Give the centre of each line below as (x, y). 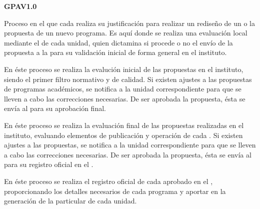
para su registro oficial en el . (49, 164)
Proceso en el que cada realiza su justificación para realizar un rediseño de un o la (129, 23)
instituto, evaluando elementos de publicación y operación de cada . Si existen (123, 135)
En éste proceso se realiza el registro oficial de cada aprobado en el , (108, 181)
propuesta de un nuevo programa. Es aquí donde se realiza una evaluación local (126, 33)
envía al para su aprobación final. (55, 108)
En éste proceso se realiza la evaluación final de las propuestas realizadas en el (124, 125)
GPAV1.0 (20, 6)
